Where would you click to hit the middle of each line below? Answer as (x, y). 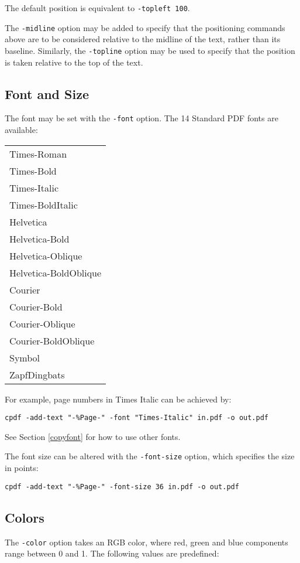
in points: (22, 468)
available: (21, 130)
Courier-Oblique (42, 323)
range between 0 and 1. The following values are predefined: (112, 553)
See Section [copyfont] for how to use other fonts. (93, 436)
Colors (25, 517)
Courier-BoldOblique (52, 340)
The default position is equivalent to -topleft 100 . (97, 8)
